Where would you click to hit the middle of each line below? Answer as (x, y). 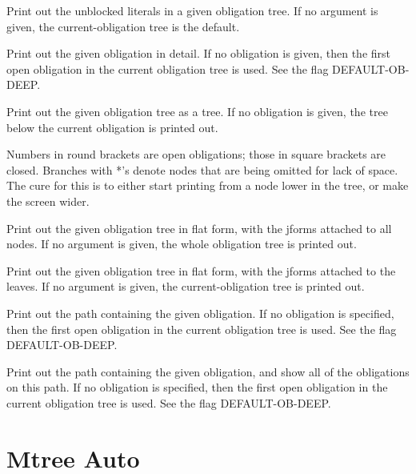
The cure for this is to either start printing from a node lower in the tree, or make (208, 185)
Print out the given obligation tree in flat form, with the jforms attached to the (201, 270)
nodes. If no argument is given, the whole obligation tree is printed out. (182, 244)
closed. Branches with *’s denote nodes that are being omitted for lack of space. (202, 169)
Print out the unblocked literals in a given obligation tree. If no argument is (192, 10)
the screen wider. (48, 201)
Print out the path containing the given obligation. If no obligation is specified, (200, 313)
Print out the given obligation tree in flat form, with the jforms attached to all (199, 228)
